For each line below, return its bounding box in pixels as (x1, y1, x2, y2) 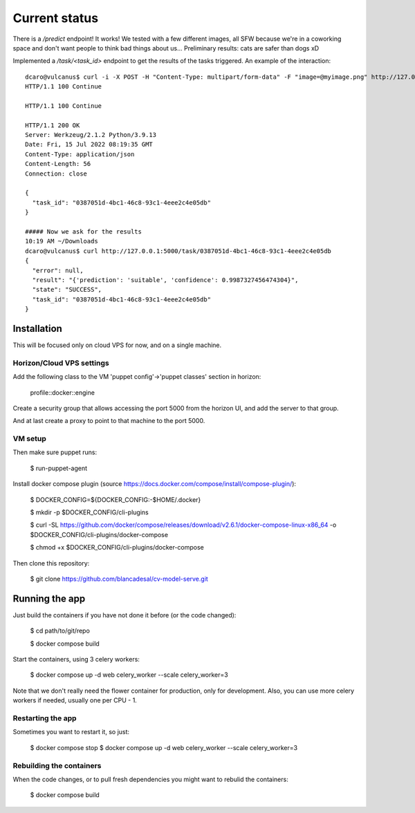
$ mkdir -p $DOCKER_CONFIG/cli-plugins (30, 508, 149, 516)
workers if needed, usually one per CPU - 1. (12, 696, 138, 704)
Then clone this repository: (12, 559, 90, 567)
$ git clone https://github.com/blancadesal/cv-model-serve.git (30, 574, 209, 583)
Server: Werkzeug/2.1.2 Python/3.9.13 (25, 131, 157, 139)
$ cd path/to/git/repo (30, 626, 90, 635)
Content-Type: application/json (25, 150, 135, 158)
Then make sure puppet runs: (12, 448, 98, 456)
